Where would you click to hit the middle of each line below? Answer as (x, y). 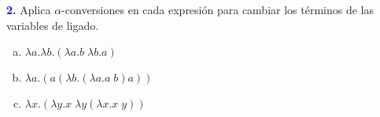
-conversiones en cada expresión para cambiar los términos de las (218, 9)
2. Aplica (29, 9)
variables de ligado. (53, 25)
